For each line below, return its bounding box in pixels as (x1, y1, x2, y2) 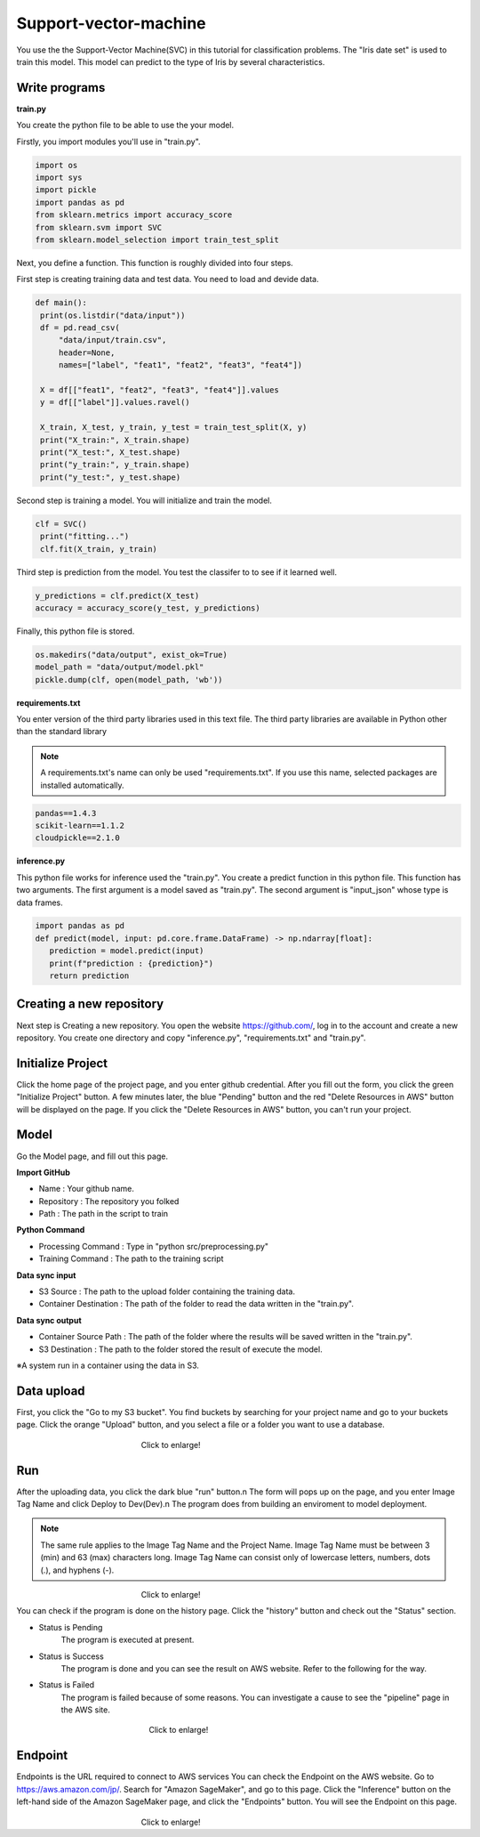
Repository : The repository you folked (38, 1195, 180, 1206)
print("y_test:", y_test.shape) (40, 472, 181, 482)
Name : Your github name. (38, 1184, 135, 1194)
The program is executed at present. (60, 1634, 195, 1646)
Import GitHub (16, 1167, 70, 1177)
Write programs (16, 80, 106, 95)
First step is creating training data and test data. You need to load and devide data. (16, 274, 319, 285)
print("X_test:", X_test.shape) (40, 448, 181, 457)
